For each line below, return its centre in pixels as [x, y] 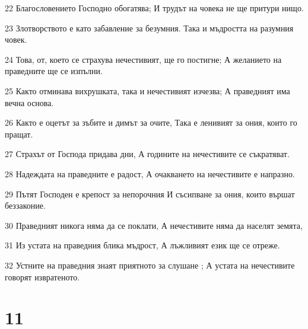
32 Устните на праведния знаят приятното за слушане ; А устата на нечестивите [150, 265]
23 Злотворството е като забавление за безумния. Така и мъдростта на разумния [149, 28]
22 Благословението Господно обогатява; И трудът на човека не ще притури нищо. [154, 8]
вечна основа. [29, 102]
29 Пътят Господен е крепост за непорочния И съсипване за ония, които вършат [150, 194]
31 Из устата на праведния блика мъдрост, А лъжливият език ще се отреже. [142, 245]
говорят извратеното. [42, 277]
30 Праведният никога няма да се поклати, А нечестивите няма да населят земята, [154, 225]
